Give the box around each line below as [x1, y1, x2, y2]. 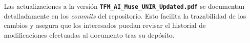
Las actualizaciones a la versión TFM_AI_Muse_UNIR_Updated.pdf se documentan [4, 1, 245, 11]
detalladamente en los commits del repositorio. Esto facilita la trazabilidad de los [4, 10, 246, 21]
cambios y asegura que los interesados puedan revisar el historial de [4, 20, 206, 30]
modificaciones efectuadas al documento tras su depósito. [4, 29, 175, 40]
